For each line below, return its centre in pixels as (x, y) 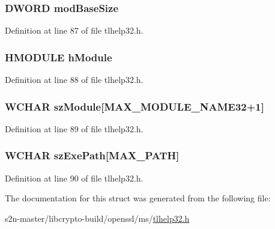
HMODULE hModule (59, 57)
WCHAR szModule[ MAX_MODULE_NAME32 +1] (134, 106)
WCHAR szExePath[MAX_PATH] (92, 155)
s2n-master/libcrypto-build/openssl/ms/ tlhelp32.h (97, 218)
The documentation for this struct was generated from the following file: (138, 198)
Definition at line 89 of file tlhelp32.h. (74, 128)
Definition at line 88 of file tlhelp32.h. (74, 80)
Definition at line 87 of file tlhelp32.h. (74, 30)
